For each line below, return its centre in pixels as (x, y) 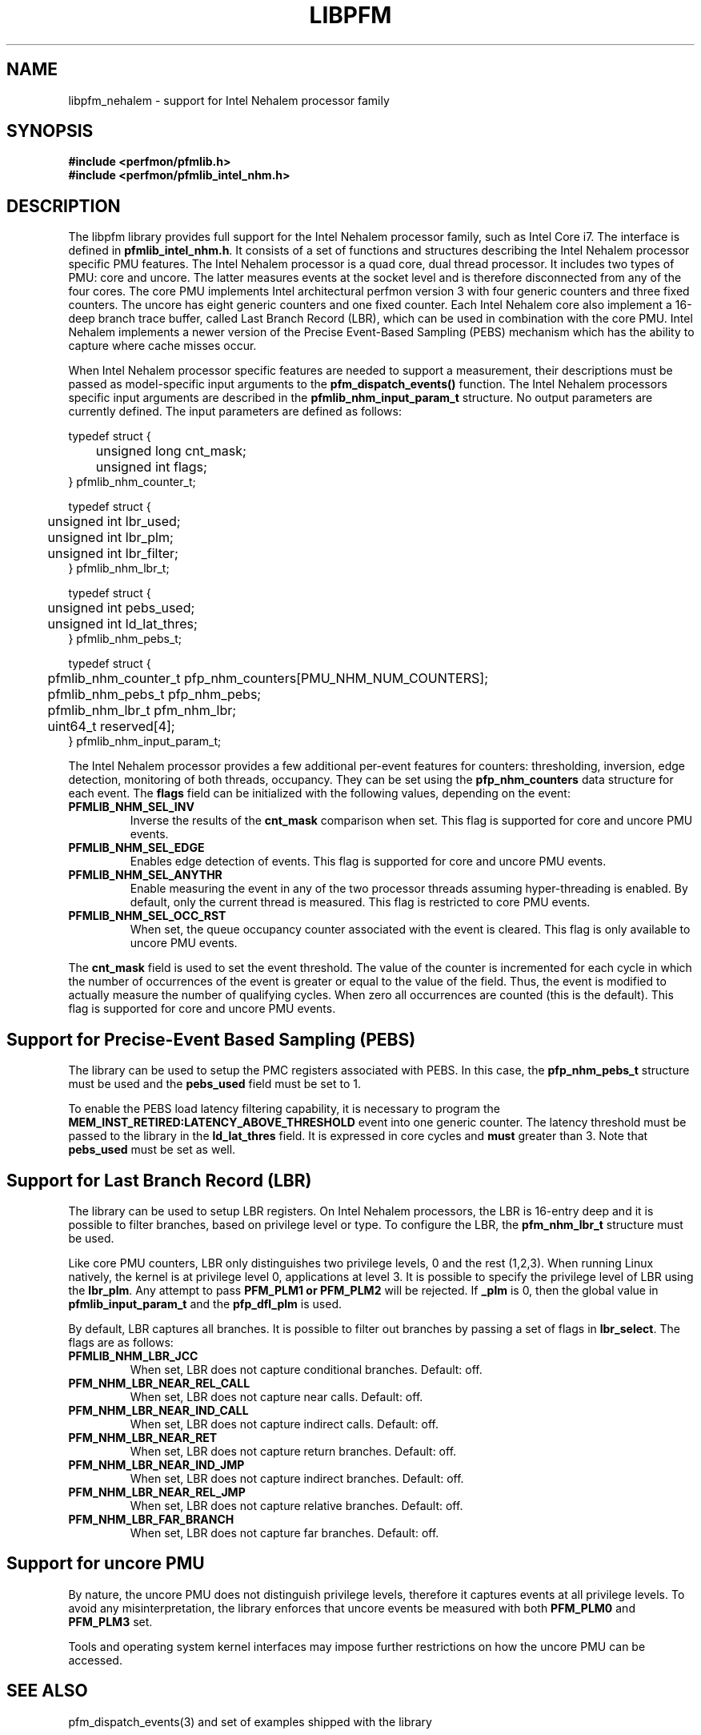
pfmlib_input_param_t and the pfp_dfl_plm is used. (205, 1303)
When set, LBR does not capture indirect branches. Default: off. (297, 1478)
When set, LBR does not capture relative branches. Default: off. (296, 1505)
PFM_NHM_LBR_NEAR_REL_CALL (159, 1383)
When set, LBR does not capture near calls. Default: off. (276, 1396)
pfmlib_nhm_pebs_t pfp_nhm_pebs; (154, 695)
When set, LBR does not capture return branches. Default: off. (293, 1451)
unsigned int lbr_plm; (110, 538)
